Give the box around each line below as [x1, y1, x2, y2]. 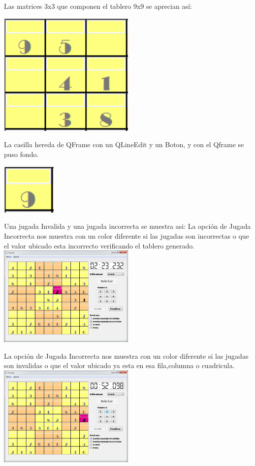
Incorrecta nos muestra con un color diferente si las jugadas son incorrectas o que [4, 230, 249, 241]
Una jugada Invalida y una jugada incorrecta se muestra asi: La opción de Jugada [4, 221, 251, 231]
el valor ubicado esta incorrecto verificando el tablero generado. [4, 240, 195, 250]
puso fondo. [4, 149, 39, 159]
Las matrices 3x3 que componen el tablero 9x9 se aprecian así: [4, 1, 192, 11]
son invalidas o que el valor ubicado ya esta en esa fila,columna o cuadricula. [4, 360, 235, 371]
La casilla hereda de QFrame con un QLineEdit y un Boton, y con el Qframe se [4, 139, 244, 150]
